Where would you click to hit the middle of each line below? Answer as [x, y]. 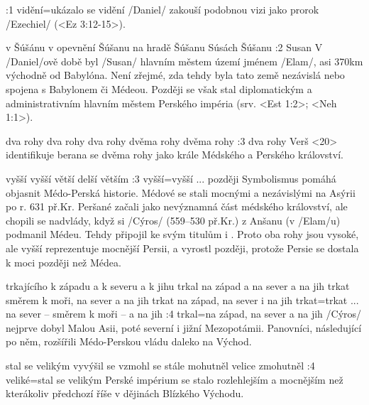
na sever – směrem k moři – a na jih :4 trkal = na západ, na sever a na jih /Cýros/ [184, 314]
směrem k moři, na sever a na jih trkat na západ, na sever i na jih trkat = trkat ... [182, 299]
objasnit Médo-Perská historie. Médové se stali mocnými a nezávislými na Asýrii [181, 192]
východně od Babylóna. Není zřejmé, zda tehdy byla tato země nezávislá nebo [175, 75]
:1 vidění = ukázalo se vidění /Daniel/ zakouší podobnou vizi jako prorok [163, 9]
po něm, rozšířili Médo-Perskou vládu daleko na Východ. [129, 341]
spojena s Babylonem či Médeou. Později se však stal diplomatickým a [159, 88]
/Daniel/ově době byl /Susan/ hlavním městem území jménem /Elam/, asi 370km [184, 61]
